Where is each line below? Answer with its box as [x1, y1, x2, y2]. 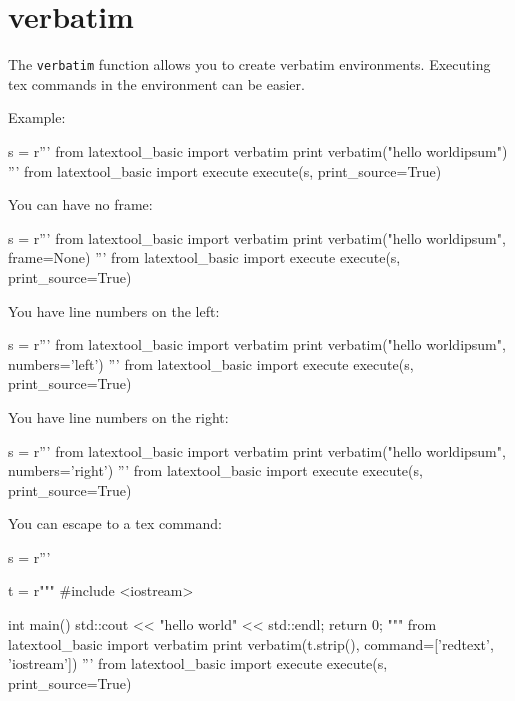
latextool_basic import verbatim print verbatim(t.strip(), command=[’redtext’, [8, 633, 494, 654]
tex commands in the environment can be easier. [8, 73, 305, 94]
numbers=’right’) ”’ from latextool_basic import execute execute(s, [8, 460, 423, 481]
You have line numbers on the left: [8, 300, 220, 321]
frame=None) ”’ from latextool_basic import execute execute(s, [8, 247, 401, 268]
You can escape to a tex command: [8, 513, 222, 534]
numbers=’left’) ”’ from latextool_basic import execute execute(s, [8, 353, 414, 374]
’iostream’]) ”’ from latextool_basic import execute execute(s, [8, 653, 388, 674]
